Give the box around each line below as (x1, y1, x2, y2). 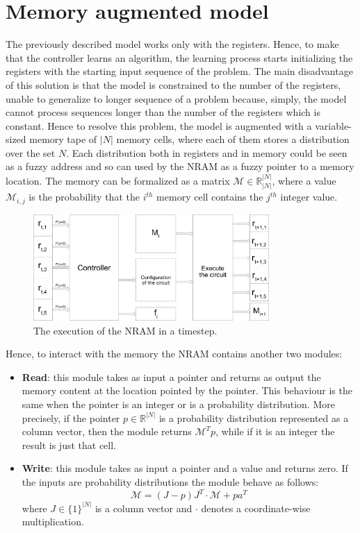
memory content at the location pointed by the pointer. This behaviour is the (22, 383, 352, 398)
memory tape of (29, 132, 97, 146)
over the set (6, 145, 56, 160)
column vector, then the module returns (22, 424, 192, 439)
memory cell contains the (156, 189, 263, 204)
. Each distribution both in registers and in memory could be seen (66, 145, 347, 160)
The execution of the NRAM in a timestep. (33, 323, 218, 337)
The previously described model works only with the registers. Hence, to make (6, 37, 339, 51)
